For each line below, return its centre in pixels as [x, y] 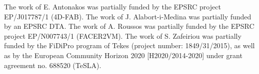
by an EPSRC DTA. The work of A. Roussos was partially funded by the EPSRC [129, 26]
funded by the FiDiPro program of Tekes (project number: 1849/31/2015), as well [129, 45]
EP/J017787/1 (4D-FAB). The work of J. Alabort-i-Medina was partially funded [128, 16]
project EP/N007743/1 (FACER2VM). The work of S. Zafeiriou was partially [123, 36]
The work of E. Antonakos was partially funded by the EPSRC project [112, 6]
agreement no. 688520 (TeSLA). [53, 65]
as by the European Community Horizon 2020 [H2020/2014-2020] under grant [123, 55]
